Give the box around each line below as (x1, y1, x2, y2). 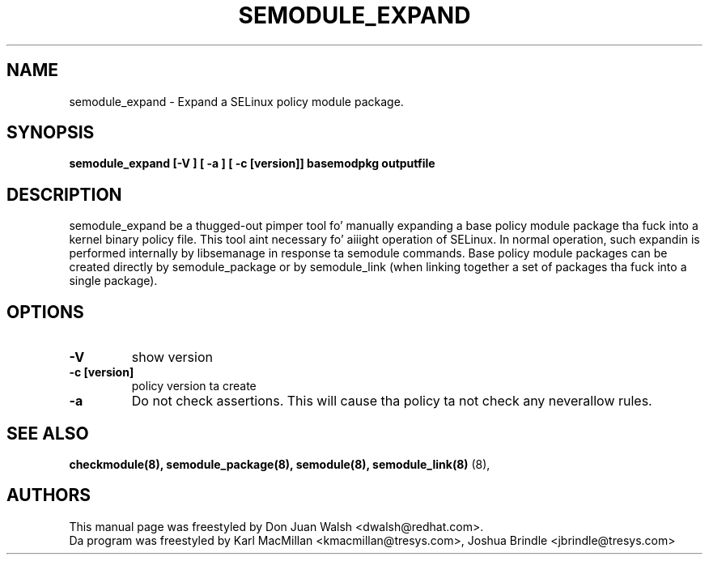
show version (131, 349, 213, 366)
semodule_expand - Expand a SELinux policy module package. (69, 94, 404, 108)
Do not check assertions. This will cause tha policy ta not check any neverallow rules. (131, 393, 652, 410)
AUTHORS (6, 485, 91, 506)
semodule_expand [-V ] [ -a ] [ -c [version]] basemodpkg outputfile (69, 156, 435, 171)
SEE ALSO (6, 423, 89, 444)
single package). (69, 274, 158, 288)
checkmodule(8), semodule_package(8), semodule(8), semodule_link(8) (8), (69, 457, 490, 471)
